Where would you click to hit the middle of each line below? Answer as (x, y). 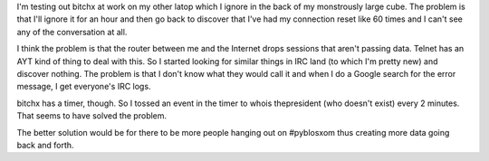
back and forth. (45, 145)
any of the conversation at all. (72, 32)
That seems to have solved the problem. (92, 116)
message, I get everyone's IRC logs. (84, 87)
